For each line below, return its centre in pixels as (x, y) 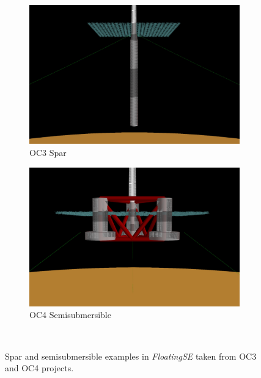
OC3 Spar (48, 152)
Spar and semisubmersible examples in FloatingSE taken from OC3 (131, 356)
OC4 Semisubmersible (70, 315)
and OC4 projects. (39, 368)
